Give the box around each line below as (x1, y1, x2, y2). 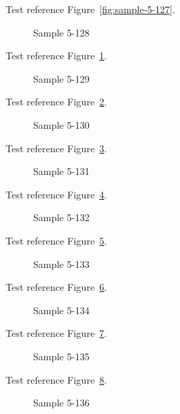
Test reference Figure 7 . (6, 326, 107, 340)
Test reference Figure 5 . (6, 233, 107, 247)
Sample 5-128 (33, 25, 90, 39)
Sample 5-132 (33, 210, 90, 225)
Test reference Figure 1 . (6, 48, 107, 63)
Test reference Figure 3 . (6, 141, 107, 155)
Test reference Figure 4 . (6, 187, 107, 201)
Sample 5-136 (33, 395, 90, 410)
